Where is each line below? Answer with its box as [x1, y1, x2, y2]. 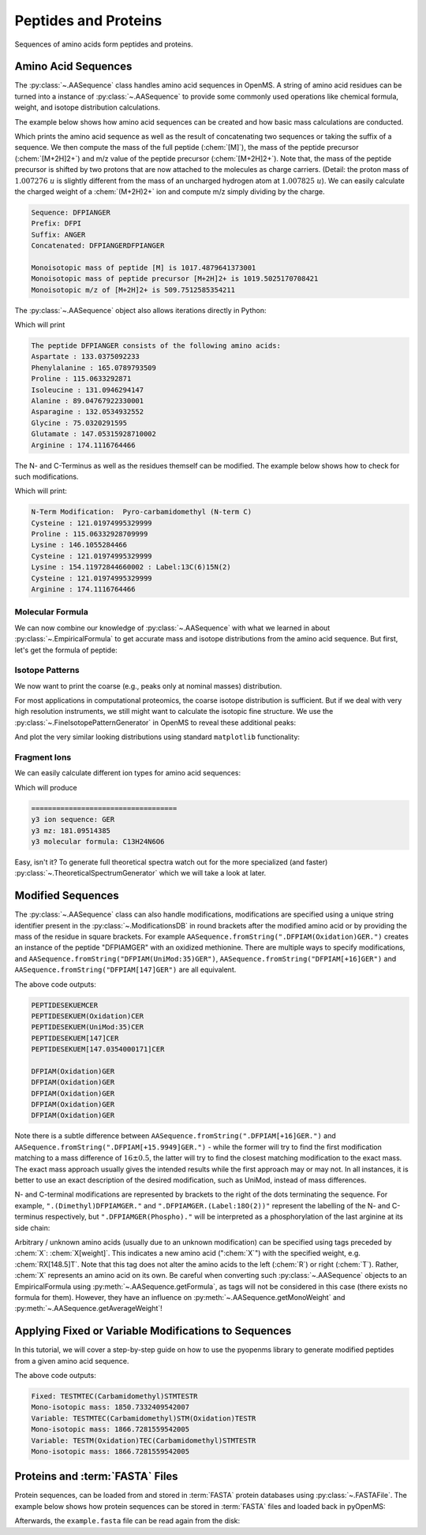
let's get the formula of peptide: [14, 645, 118, 655]
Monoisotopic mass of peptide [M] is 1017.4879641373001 [31, 263, 256, 272]
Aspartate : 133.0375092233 [31, 352, 140, 361]
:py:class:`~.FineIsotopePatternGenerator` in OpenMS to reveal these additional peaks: [14, 718, 297, 727]
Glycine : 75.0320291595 [31, 418, 128, 428]
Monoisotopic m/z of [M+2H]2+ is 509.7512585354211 [31, 285, 236, 294]
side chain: [14, 1223, 50, 1232]
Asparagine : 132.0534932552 [31, 407, 144, 416]
